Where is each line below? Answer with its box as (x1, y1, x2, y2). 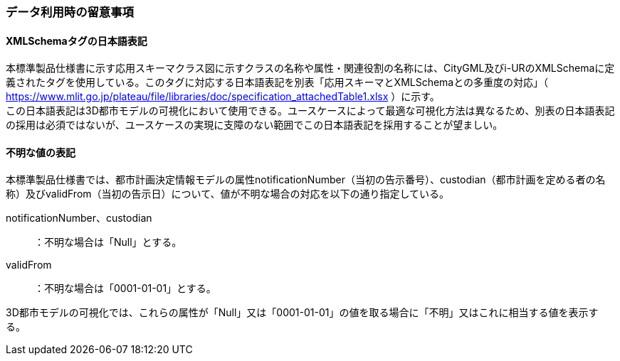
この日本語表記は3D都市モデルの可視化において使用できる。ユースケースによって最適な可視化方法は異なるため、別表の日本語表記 (6, 104, 615, 117)
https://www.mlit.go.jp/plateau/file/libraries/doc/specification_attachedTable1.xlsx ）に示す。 (6, 90, 440, 103)
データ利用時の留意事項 (6, 5, 134, 19)
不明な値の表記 (6, 146, 75, 158)
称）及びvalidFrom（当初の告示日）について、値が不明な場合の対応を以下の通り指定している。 (6, 188, 450, 200)
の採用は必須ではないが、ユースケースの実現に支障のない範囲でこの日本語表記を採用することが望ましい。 (6, 119, 503, 131)
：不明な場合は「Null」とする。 (34, 236, 182, 249)
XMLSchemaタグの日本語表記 (6, 34, 147, 47)
